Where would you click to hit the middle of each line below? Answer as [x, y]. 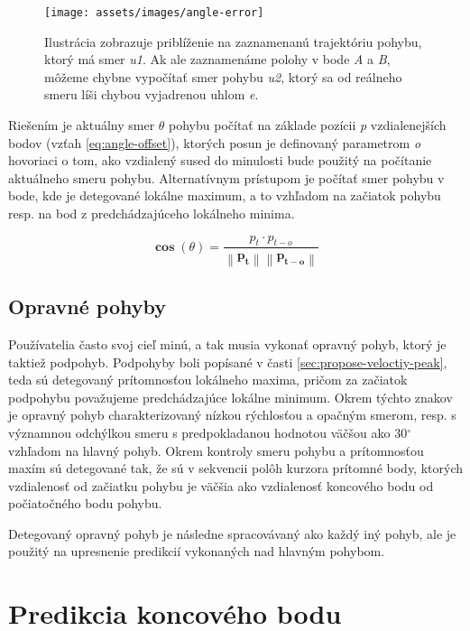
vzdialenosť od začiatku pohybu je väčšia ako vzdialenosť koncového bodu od [221, 485]
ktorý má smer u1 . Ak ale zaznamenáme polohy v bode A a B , [217, 59]
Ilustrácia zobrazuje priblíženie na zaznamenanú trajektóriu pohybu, [233, 41]
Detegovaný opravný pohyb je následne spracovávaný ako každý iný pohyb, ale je [232, 533]
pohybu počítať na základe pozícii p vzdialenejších [308, 125]
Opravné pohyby [88, 306]
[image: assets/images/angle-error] [154, 13]
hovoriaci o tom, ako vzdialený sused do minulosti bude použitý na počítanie [220, 160]
